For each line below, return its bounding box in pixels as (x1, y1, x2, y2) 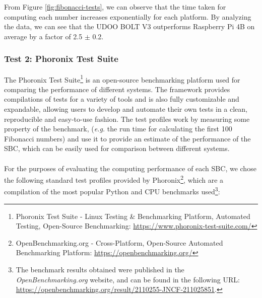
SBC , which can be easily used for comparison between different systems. (4, 143, 230, 154)
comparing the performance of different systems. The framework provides (4, 84, 230, 94)
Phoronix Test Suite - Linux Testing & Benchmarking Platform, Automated (16, 210, 250, 221)
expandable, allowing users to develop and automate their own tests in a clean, (4, 104, 247, 114)
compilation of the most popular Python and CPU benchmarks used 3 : (4, 185, 220, 197)
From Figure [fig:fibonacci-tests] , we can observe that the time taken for (4, 2, 226, 12)
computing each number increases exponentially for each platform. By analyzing (4, 11, 251, 22)
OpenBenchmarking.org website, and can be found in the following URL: (16, 274, 240, 284)
